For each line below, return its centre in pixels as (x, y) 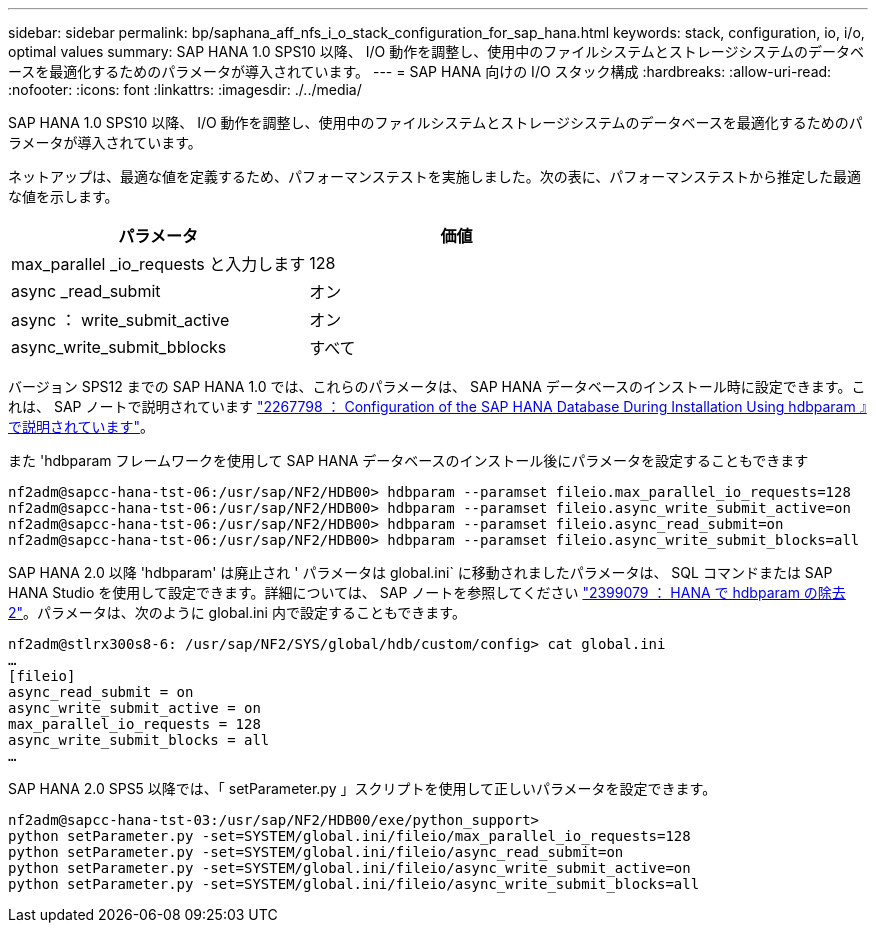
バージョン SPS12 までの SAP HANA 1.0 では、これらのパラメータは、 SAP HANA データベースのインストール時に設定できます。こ (437, 386)
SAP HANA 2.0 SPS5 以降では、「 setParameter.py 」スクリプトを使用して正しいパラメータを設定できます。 (362, 788)
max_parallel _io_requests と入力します (158, 264)
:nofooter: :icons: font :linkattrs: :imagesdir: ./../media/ (185, 89)
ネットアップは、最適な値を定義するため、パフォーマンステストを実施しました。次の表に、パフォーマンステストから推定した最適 (435, 176)
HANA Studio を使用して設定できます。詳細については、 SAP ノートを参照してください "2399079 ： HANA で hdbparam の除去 (427, 592)
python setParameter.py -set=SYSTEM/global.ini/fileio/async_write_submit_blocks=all (354, 884)
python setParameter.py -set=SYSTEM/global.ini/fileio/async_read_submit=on (316, 852)
